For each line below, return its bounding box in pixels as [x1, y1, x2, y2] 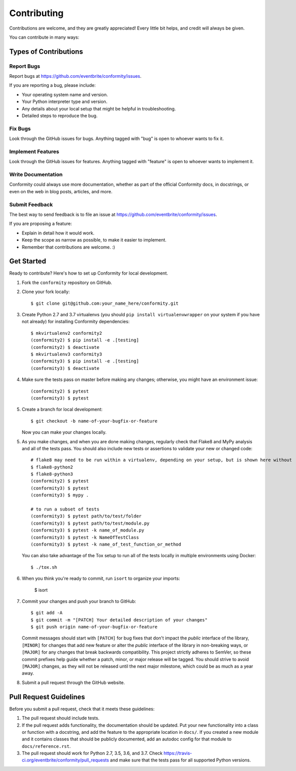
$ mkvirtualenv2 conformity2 [31, 330, 102, 336]
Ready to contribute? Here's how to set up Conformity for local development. [9, 270, 168, 276]
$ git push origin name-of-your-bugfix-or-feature [31, 624, 158, 630]
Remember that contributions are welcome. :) [22, 244, 115, 250]
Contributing [9, 8, 64, 19]
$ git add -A [31, 610, 63, 616]
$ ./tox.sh [31, 564, 58, 570]
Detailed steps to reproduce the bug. [22, 113, 98, 119]
